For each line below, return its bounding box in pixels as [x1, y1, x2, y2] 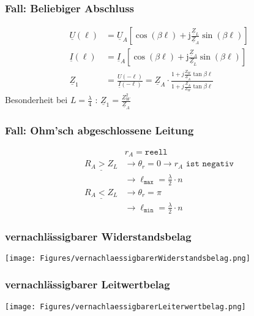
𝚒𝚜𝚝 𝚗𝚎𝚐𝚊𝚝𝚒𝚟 [185, 160, 234, 169]
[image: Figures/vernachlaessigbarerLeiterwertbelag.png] [5, 302, 246, 311]
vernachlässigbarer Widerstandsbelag [5, 228, 192, 244]
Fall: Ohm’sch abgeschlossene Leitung [5, 122, 194, 137]
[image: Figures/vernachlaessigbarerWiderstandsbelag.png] [5, 253, 250, 263]
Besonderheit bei [5, 93, 68, 106]
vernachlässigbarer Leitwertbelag [5, 277, 170, 292]
